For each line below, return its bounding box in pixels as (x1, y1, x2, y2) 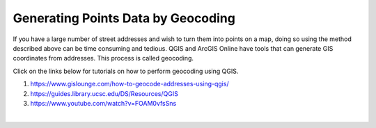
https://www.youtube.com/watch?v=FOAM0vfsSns (30, 99, 177, 107)
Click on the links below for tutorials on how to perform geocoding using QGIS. (13, 67, 239, 75)
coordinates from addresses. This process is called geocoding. (13, 54, 194, 63)
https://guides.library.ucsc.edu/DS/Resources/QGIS (30, 89, 179, 97)
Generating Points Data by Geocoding (13, 10, 236, 26)
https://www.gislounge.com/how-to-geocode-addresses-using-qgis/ (30, 80, 229, 88)
